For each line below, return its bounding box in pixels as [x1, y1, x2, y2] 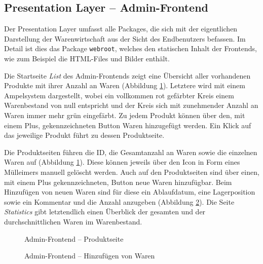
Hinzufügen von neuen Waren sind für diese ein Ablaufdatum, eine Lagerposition [4, 186, 255, 197]
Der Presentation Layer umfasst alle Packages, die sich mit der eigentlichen [4, 23, 238, 34]
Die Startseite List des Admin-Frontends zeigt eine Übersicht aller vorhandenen [4, 70, 251, 81]
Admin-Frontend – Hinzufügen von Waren [24, 250, 155, 261]
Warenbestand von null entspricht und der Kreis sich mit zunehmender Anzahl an [4, 100, 258, 110]
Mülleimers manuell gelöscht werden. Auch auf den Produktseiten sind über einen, [4, 166, 259, 177]
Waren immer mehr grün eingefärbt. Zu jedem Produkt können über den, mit [4, 110, 245, 121]
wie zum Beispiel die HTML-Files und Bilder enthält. [4, 53, 170, 64]
